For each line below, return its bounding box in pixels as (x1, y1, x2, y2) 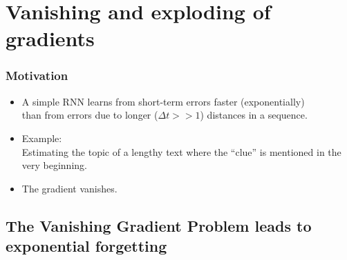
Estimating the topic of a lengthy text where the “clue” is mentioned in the (21, 144, 341, 159)
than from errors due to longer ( (21, 108, 158, 122)
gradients (6, 24, 95, 52)
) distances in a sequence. (200, 108, 308, 122)
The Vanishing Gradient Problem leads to (6, 214, 312, 236)
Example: (21, 130, 62, 145)
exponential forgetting (6, 235, 167, 257)
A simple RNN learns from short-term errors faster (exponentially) (21, 94, 305, 108)
